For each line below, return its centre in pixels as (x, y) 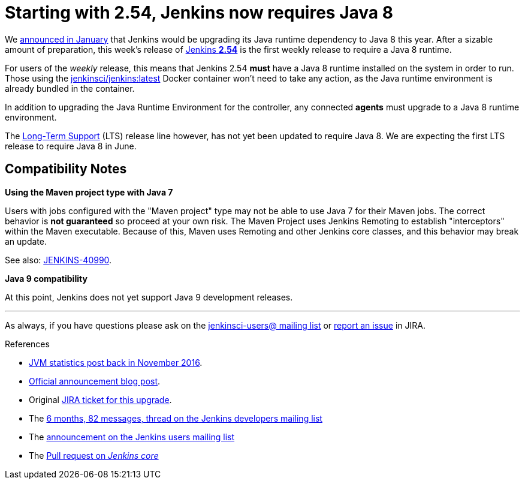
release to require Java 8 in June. (71, 146)
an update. (26, 241)
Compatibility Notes (66, 169)
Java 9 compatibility (46, 278)
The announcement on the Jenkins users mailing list (132, 437)
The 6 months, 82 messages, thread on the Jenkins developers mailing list (176, 418)
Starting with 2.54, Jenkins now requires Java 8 (199, 13)
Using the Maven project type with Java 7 (89, 192)
